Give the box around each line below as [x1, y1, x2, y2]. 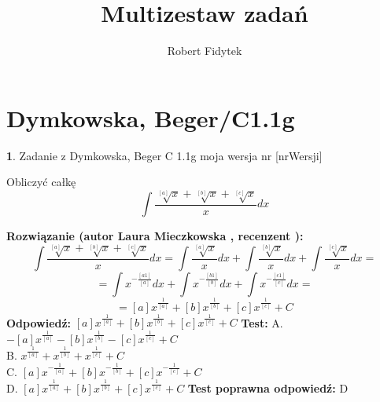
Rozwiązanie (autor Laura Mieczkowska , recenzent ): [6, 228, 304, 244]
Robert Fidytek [167, 42, 242, 59]
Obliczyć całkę [6, 174, 76, 190]
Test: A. [241, 314, 283, 331]
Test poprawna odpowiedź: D [187, 379, 349, 396]
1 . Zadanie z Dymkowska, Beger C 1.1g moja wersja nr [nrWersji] [6, 147, 323, 163]
